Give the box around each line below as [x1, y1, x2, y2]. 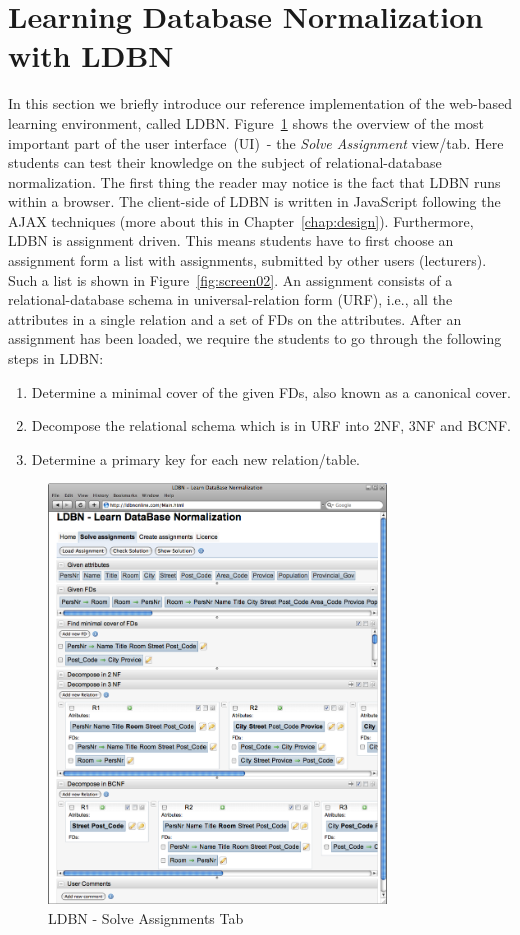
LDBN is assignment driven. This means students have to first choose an [8, 230, 454, 251]
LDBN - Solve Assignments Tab [48, 908, 244, 928]
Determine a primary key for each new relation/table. [31, 448, 361, 469]
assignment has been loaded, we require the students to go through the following [8, 328, 502, 349]
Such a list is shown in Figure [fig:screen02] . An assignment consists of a [8, 269, 453, 290]
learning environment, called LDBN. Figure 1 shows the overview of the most [8, 112, 484, 133]
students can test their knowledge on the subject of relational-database [8, 152, 442, 173]
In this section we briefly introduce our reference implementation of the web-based [8, 93, 513, 114]
